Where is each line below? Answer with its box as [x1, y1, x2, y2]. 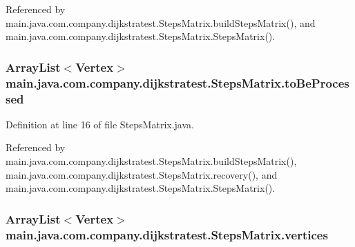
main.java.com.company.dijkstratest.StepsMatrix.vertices [6, 226, 328, 243]
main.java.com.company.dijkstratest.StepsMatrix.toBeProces [6, 74, 349, 91]
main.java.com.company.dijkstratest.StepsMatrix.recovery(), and [6, 167, 278, 181]
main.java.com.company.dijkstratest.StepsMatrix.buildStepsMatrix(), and [6, 15, 316, 30]
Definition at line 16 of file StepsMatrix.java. [6, 117, 194, 131]
